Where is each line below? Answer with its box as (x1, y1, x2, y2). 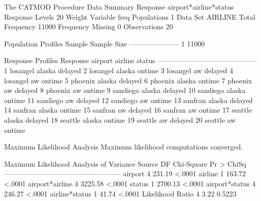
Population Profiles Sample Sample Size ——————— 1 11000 (4, 38, 205, 48)
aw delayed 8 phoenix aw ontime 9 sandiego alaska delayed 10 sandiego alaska (4, 85, 246, 95)
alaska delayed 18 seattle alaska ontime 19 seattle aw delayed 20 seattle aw (4, 114, 236, 125)
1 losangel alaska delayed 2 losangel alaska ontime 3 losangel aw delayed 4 (4, 65, 233, 75)
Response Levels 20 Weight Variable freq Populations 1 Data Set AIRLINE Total (4, 11, 255, 22)
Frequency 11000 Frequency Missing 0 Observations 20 (4, 21, 173, 32)
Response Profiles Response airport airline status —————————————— (4, 55, 257, 66)
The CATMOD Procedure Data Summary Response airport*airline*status (4, 2, 234, 12)
